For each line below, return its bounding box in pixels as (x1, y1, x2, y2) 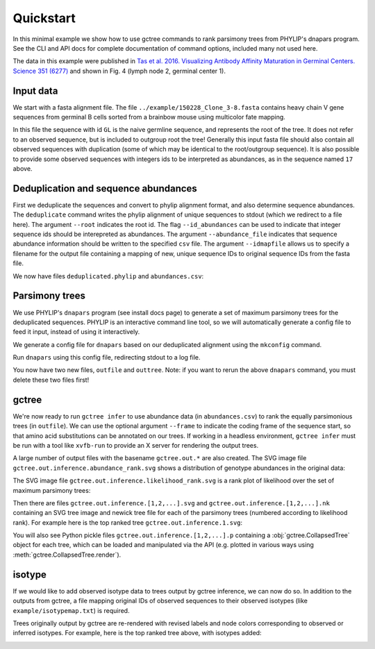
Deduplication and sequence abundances (12, 183, 197, 194)
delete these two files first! (12, 376, 90, 384)
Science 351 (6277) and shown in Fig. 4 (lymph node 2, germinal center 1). (12, 67, 226, 75)
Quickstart (12, 10, 76, 26)
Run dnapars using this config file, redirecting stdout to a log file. (12, 353, 201, 362)
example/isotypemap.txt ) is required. (12, 606, 130, 614)
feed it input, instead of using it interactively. (12, 328, 140, 336)
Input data (12, 85, 58, 96)
